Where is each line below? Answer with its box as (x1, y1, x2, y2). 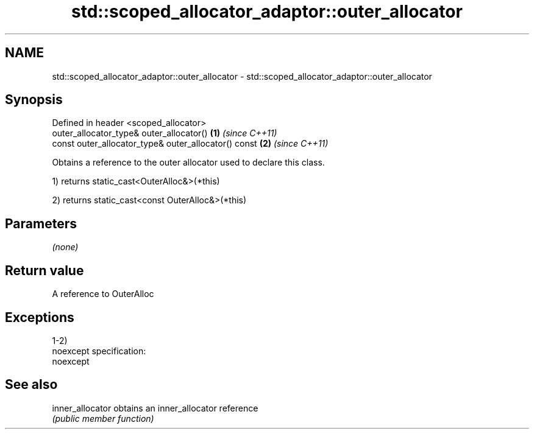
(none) (52, 242, 79, 253)
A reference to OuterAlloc (52, 289, 154, 299)
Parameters (5, 215, 77, 231)
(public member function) (52, 413, 154, 424)
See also (5, 377, 58, 393)
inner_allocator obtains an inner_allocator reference (52, 402, 258, 413)
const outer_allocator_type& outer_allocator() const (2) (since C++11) (52, 138, 329, 149)
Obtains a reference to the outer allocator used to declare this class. (52, 157, 325, 168)
